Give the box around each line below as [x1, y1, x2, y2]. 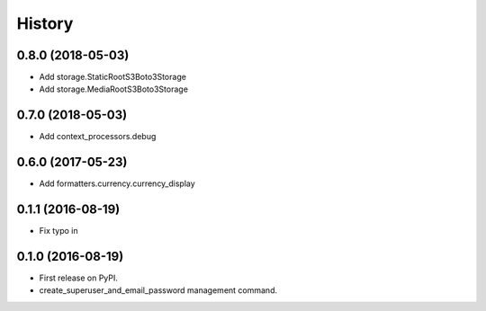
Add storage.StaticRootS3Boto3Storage [39, 72, 186, 83]
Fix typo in [39, 226, 78, 236]
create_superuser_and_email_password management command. [39, 285, 278, 296]
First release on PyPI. [39, 272, 119, 283]
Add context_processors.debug [39, 131, 157, 142]
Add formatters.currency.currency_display [39, 178, 195, 189]
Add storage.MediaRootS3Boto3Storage [39, 84, 189, 94]
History [16, 13, 74, 33]
